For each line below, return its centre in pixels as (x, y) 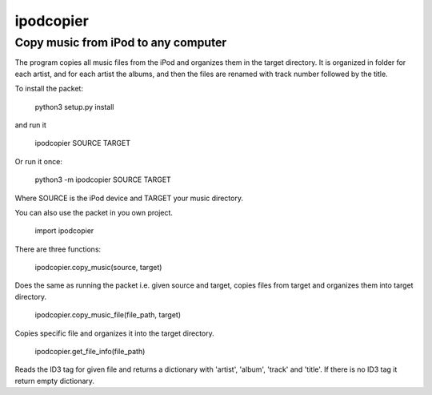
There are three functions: (58, 249)
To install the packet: (49, 89)
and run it (31, 125)
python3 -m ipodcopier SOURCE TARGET (103, 179)
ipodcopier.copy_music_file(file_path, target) (108, 315)
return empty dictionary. (55, 381)
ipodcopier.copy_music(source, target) (98, 268)
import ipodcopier (64, 231)
